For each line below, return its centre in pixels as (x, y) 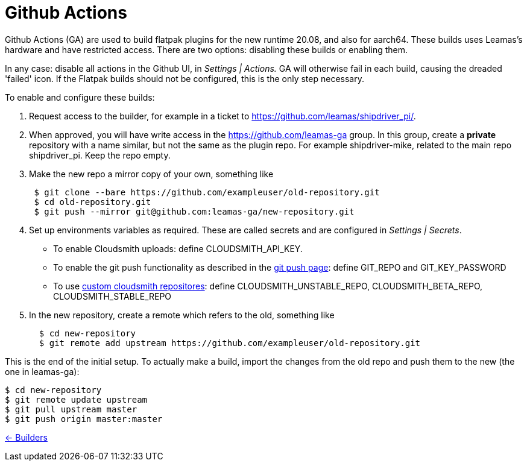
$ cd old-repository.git (93, 202)
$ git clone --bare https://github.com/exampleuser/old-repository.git (207, 192)
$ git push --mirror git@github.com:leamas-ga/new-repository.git (194, 211)
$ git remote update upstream (76, 399)
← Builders (26, 437)
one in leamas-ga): (42, 371)
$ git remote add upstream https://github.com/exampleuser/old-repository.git (230, 343)
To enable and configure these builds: (80, 97)
